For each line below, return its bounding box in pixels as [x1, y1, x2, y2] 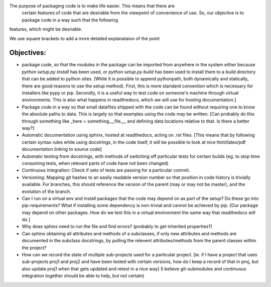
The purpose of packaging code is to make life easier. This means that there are [9, 3, 175, 9]
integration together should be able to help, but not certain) [22, 273, 145, 279]
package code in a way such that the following [22, 17, 118, 23]
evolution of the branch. [22, 188, 71, 195]
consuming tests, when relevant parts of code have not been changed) [22, 160, 169, 166]
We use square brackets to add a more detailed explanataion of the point [9, 35, 160, 41]
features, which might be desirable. [9, 26, 83, 32]
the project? [22, 244, 47, 251]
